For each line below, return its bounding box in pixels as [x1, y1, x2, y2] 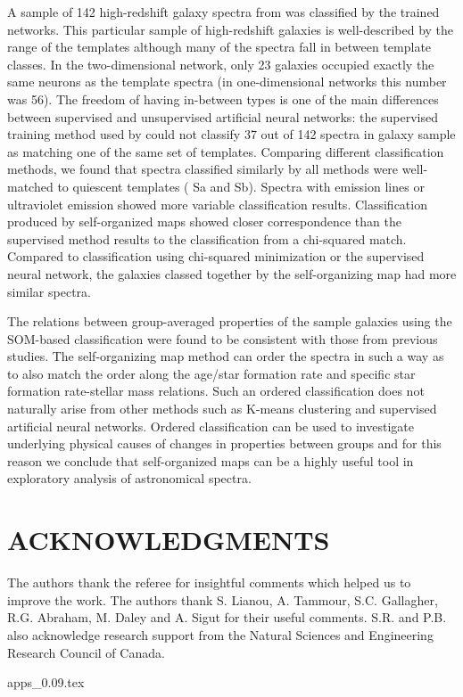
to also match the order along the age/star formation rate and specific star [7, 364, 416, 382]
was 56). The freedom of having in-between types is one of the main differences [7, 89, 439, 108]
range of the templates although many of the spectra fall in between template [7, 37, 432, 56]
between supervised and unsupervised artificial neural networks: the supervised [7, 107, 439, 126]
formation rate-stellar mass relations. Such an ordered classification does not [7, 381, 425, 400]
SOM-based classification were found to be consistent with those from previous [7, 329, 438, 348]
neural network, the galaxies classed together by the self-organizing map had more [7, 264, 457, 283]
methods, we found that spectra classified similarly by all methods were [7, 160, 399, 178]
